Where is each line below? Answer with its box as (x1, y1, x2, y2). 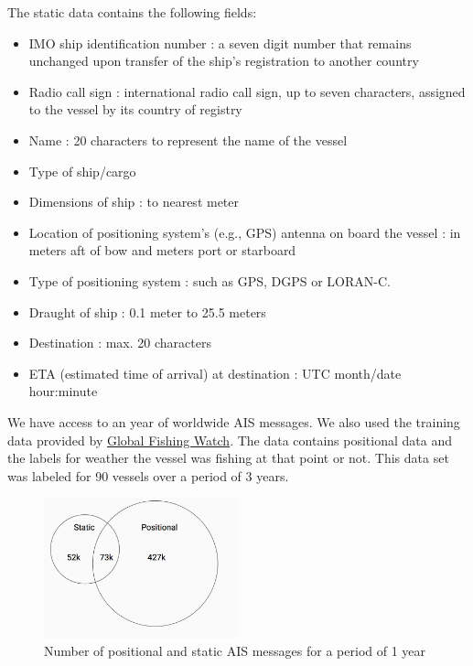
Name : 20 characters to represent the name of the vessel (28, 130, 348, 149)
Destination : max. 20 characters (28, 333, 211, 352)
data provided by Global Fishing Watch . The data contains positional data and (7, 430, 452, 449)
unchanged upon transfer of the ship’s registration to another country (28, 51, 419, 70)
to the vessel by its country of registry (28, 100, 242, 119)
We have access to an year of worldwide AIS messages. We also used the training (7, 412, 460, 431)
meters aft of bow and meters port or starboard (28, 241, 296, 260)
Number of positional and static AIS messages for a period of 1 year (44, 641, 426, 661)
